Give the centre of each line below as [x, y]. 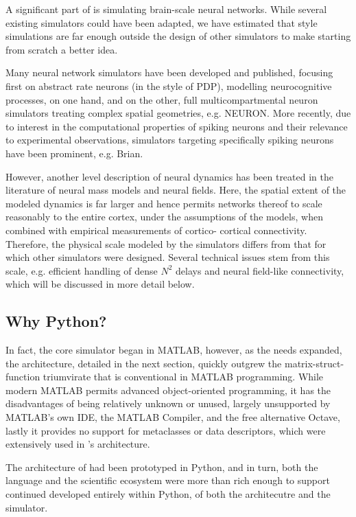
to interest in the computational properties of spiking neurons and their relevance [177, 126]
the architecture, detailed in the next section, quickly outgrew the [144, 363]
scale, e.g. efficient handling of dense [82, 270]
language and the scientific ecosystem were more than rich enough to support [168, 480]
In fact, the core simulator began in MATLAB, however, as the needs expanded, [174, 350]
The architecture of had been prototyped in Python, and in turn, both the [162, 467]
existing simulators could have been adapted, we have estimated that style [162, 22]
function [23, 377]
